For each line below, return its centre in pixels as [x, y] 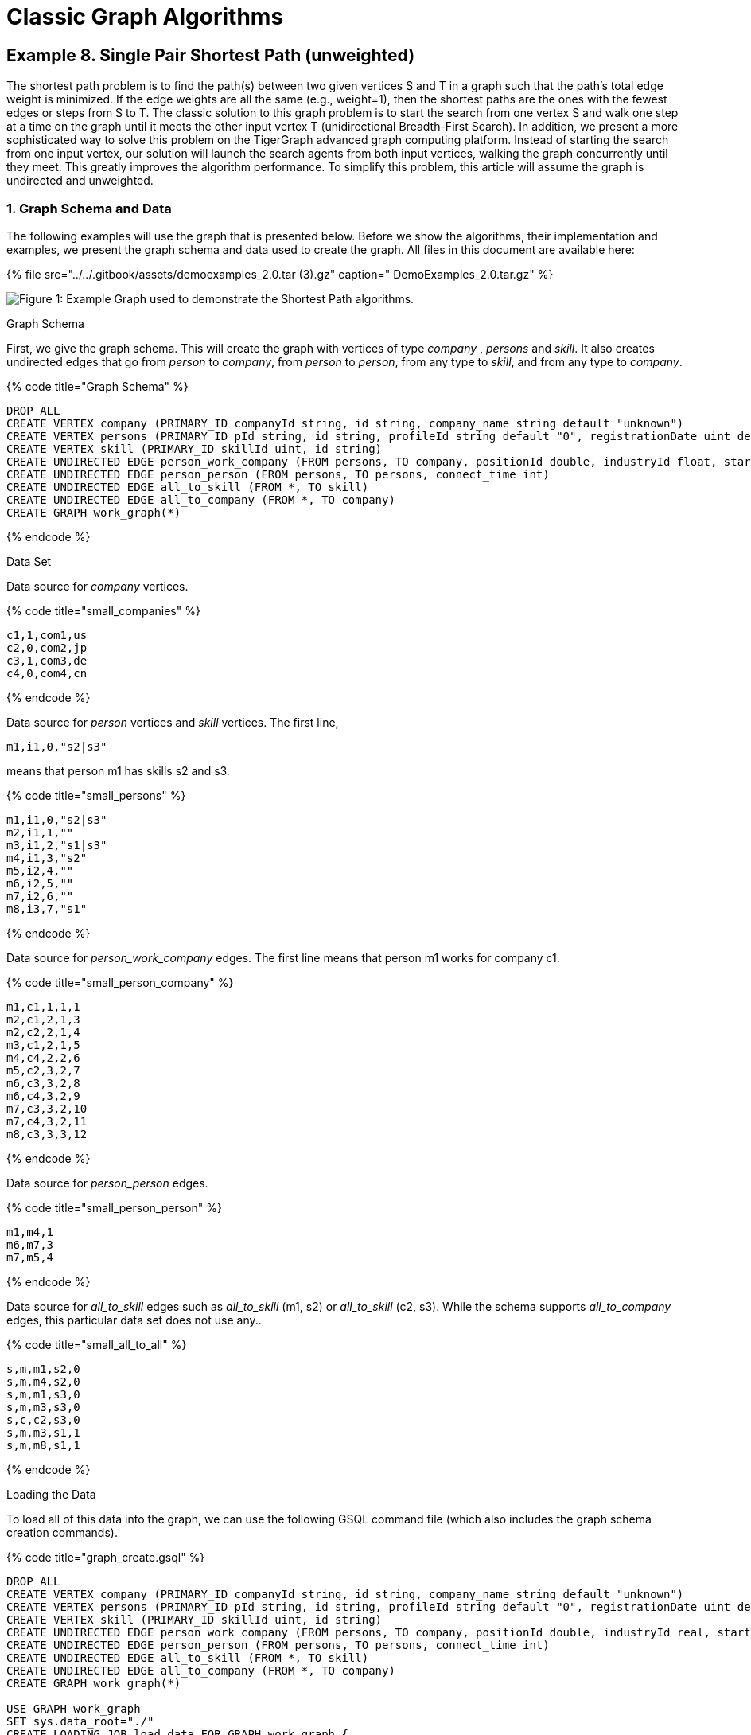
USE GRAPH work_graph [74, 1708]
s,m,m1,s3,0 [43, 1394]
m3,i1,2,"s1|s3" [57, 845]
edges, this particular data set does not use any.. [134, 1320]
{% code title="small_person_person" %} [114, 1207]
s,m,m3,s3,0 [43, 1407]
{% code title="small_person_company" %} [120, 982]
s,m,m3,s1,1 [43, 1432]
